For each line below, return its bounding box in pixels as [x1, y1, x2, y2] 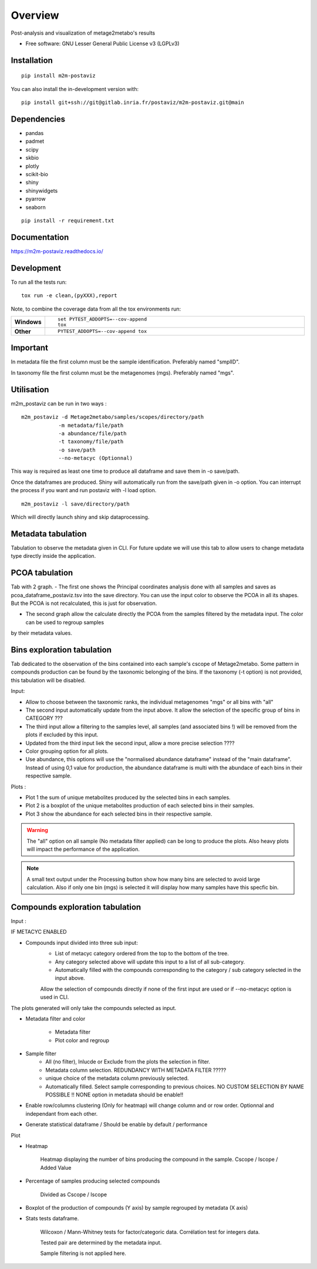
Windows [14, 318, 42, 326]
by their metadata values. [11, 630, 73, 637]
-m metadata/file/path [58, 422, 124, 429]
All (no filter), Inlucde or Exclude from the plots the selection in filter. [45, 1058, 211, 1065]
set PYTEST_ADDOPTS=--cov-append [58, 316, 147, 322]
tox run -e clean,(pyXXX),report [21, 292, 117, 299]
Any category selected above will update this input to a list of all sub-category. [55, 958, 245, 965]
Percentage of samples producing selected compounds [25, 1177, 160, 1184]
